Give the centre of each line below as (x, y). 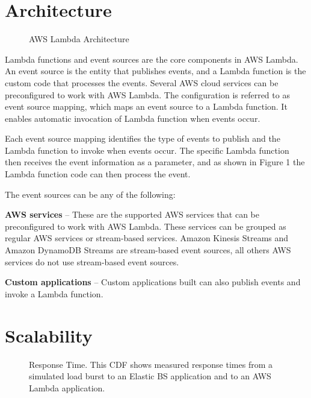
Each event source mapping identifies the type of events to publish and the (143, 138)
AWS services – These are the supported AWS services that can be (132, 214)
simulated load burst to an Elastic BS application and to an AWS (150, 376)
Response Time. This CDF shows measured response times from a (151, 364)
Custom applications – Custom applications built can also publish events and (153, 282)
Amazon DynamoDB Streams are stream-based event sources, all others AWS (148, 250)
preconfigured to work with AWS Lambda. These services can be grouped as (146, 226)
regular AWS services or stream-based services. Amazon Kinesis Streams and (147, 238)
